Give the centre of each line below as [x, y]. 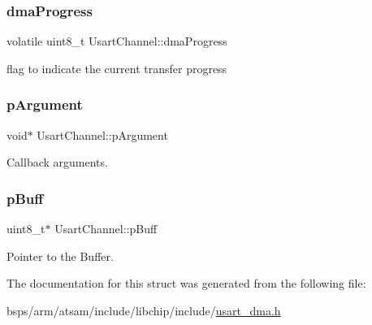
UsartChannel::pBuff [106, 229]
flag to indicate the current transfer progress [117, 68]
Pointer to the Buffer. [60, 256]
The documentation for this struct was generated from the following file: [186, 283]
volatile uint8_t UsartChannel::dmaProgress [117, 41]
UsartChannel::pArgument [102, 134]
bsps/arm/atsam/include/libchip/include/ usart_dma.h [144, 310]
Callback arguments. [57, 162]
